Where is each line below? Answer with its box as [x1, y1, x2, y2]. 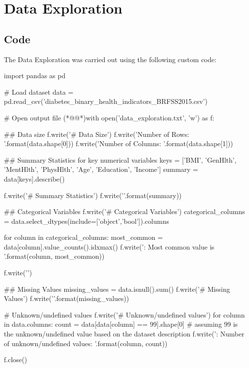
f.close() [4, 354, 27, 365]
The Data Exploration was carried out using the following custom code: [4, 54, 217, 64]
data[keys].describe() [4, 173, 65, 184]
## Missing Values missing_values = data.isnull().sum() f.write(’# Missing [4, 284, 230, 294]
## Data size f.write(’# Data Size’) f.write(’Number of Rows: [4, 129, 189, 139]
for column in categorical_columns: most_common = [4, 232, 163, 242]
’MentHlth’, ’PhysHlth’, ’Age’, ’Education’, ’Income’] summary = [4, 164, 198, 174]
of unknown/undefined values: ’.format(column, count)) [4, 338, 168, 348]
